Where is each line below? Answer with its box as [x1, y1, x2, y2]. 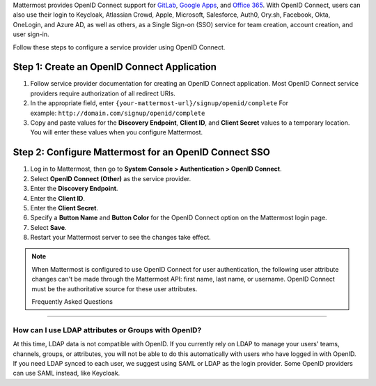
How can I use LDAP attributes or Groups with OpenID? [13, 325, 202, 334]
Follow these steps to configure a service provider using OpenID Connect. [13, 43, 226, 52]
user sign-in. [13, 30, 49, 38]
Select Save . [30, 223, 67, 231]
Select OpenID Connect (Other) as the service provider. [30, 174, 191, 183]
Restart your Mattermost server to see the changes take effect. [30, 233, 212, 242]
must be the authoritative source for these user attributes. [31, 284, 198, 293]
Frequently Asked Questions [31, 298, 113, 306]
